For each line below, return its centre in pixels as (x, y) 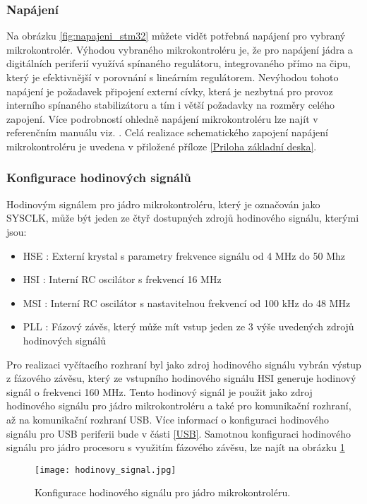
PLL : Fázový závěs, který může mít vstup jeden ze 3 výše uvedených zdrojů (188, 326)
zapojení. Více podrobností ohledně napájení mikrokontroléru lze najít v (162, 118)
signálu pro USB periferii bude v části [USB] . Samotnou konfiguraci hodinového (179, 433)
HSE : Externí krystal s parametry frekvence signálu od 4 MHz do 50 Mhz (184, 255)
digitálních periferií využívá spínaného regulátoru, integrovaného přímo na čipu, (179, 63)
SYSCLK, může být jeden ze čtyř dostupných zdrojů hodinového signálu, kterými (183, 218)
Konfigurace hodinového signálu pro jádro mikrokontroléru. (163, 492)
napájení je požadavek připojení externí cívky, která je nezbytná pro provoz (170, 91)
